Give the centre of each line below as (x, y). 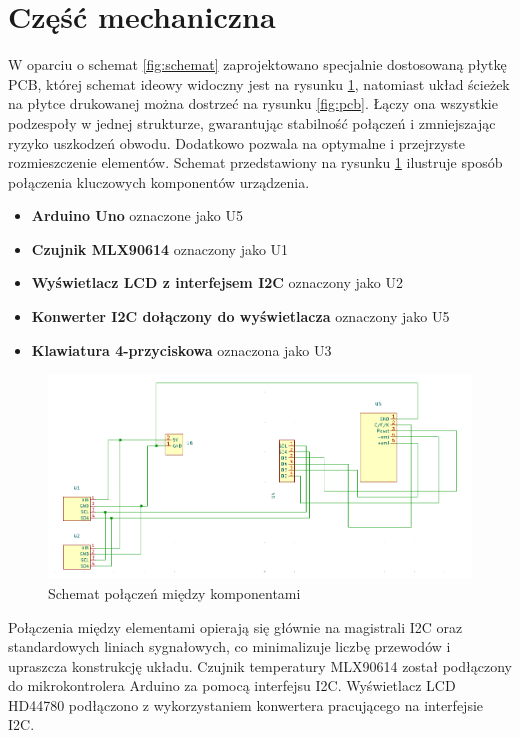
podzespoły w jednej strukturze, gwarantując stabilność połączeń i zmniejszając (252, 122)
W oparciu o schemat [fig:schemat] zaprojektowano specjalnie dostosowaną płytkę (257, 64)
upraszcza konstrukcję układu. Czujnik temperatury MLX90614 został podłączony (260, 665)
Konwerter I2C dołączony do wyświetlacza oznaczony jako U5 (240, 316)
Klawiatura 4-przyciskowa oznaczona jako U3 (181, 349)
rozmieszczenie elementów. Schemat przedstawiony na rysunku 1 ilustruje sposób (255, 162)
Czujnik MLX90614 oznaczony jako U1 (160, 248)
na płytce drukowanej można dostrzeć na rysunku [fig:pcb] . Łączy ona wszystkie (253, 103)
